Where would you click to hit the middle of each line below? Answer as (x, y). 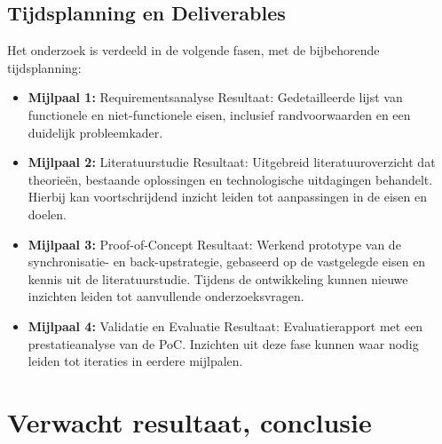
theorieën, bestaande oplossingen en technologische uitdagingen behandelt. (230, 179)
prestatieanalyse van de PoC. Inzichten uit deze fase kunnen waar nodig (223, 343)
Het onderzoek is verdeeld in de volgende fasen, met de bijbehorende (193, 50)
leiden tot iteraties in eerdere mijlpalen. (135, 361)
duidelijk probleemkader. (95, 132)
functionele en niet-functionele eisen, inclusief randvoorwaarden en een (219, 114)
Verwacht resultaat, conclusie (189, 421)
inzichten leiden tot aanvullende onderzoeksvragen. (166, 296)
